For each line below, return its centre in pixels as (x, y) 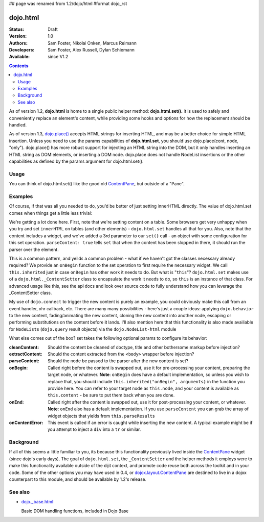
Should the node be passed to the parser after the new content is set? (118, 361)
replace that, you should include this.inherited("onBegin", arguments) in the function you (146, 381)
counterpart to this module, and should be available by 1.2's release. (78, 479)
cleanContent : (24, 347)
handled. (18, 124)
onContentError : (26, 423)
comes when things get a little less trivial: (51, 213)
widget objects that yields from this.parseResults (101, 416)
